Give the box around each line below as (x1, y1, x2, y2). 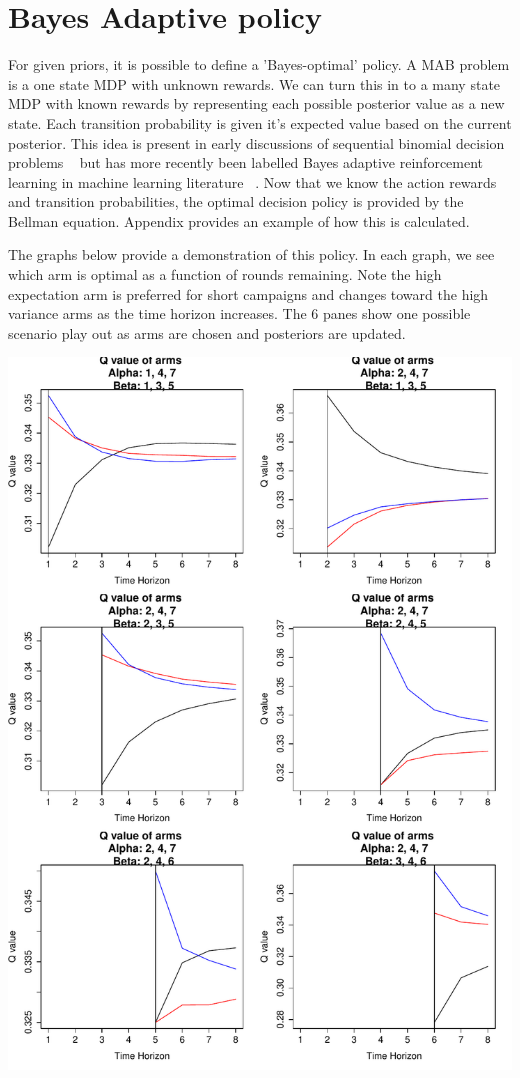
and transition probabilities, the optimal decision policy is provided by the (8, 191, 464, 212)
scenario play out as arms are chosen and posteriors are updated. (8, 322, 406, 343)
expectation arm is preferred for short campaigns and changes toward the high (8, 283, 489, 304)
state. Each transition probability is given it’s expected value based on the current (8, 112, 512, 133)
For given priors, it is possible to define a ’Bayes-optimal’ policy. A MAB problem (8, 54, 510, 75)
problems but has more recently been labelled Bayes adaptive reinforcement (8, 152, 484, 173)
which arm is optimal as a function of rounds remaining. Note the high (8, 264, 442, 285)
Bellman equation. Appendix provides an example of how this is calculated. (8, 210, 470, 231)
